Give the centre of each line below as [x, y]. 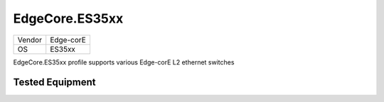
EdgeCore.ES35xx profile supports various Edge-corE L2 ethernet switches [124, 62]
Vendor [30, 40]
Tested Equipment [54, 83]
